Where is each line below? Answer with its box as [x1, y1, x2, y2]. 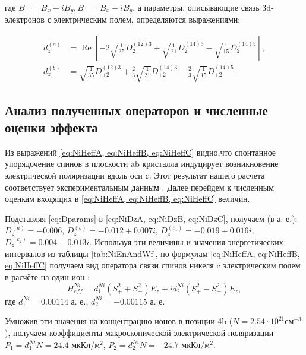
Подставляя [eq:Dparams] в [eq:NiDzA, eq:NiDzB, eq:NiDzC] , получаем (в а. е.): [5, 212, 298, 224]
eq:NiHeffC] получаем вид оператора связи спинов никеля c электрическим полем [5, 259, 301, 271]
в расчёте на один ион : [5, 270, 90, 283]
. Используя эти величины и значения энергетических [89, 235, 283, 248]
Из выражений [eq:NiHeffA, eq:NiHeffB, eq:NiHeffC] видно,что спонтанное [5, 145, 276, 158]
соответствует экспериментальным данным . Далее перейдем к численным [5, 180, 275, 193]
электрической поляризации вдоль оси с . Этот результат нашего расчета [5, 169, 265, 182]
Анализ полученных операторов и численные [5, 100, 268, 119]
